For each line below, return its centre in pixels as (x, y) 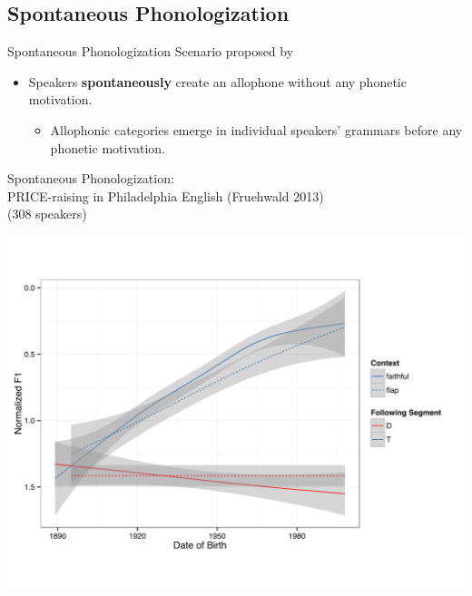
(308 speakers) (47, 214)
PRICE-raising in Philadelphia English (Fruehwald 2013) (166, 195)
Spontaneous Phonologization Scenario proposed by (151, 51)
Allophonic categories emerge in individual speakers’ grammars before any (256, 129)
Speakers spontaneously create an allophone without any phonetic (217, 81)
